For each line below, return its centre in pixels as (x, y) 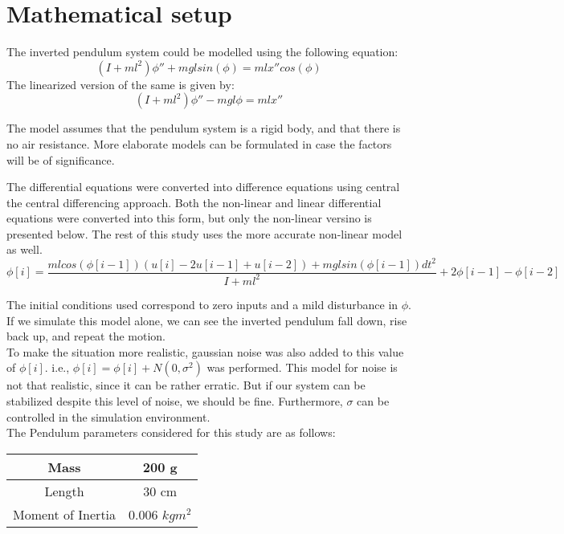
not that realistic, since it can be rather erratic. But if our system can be (186, 385)
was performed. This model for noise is (302, 367)
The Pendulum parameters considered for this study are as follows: (171, 432)
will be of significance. (61, 159)
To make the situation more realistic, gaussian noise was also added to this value (205, 351)
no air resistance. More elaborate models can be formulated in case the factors (199, 143)
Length (64, 491)
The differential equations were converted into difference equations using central (203, 187)
